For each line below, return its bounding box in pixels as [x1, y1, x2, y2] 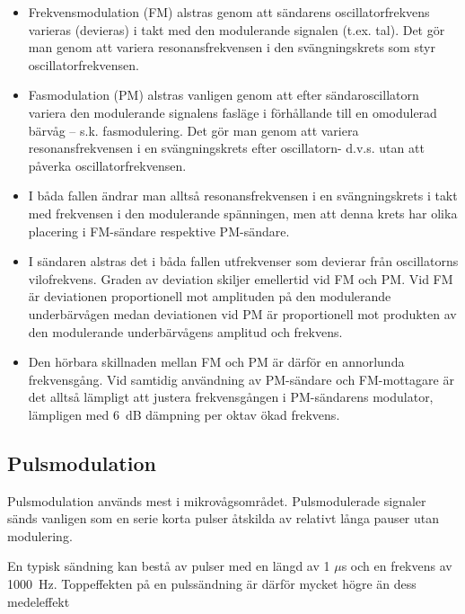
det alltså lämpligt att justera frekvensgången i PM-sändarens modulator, [28, 387, 434, 406]
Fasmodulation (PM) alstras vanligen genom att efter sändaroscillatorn [28, 85, 419, 104]
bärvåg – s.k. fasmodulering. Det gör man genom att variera [28, 120, 359, 139]
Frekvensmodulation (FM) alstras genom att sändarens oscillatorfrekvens [28, 3, 430, 21]
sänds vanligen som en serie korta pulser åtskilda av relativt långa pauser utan [7, 509, 440, 528]
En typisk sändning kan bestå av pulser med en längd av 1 [7, 556, 330, 575]
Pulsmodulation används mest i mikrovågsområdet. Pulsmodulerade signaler [7, 491, 426, 510]
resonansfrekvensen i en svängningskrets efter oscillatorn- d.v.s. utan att [28, 138, 425, 157]
